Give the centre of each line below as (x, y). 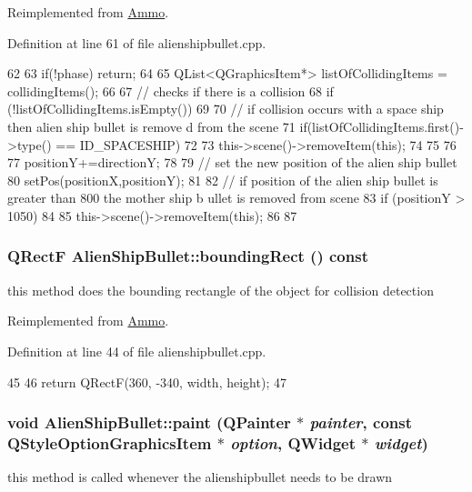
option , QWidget (293, 442)
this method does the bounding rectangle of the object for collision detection (221, 290)
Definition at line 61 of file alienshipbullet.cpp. (137, 42)
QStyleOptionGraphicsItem (110, 442)
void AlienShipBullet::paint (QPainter (149, 422)
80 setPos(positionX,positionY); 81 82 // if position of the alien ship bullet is (223, 180)
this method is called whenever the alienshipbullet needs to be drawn (200, 477)
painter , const (361, 422)
